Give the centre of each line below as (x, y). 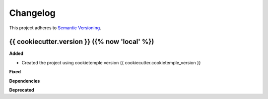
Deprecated (22, 90)
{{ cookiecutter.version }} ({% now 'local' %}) (82, 42)
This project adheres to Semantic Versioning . (55, 28)
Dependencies (25, 81)
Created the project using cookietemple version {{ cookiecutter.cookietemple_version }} (111, 62)
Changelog (32, 13)
